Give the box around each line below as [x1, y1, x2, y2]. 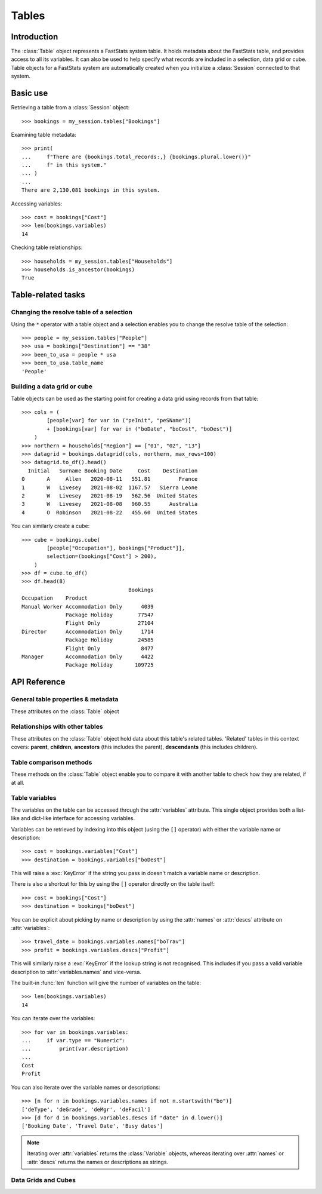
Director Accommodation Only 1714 [21, 628, 154, 635]
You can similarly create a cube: [11, 523, 90, 530]
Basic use [11, 88, 48, 99]
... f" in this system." [21, 162, 107, 168]
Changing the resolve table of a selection [11, 308, 132, 317]
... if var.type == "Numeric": [21, 1037, 126, 1043]
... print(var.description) [21, 1045, 129, 1052]
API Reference [11, 677, 66, 687]
